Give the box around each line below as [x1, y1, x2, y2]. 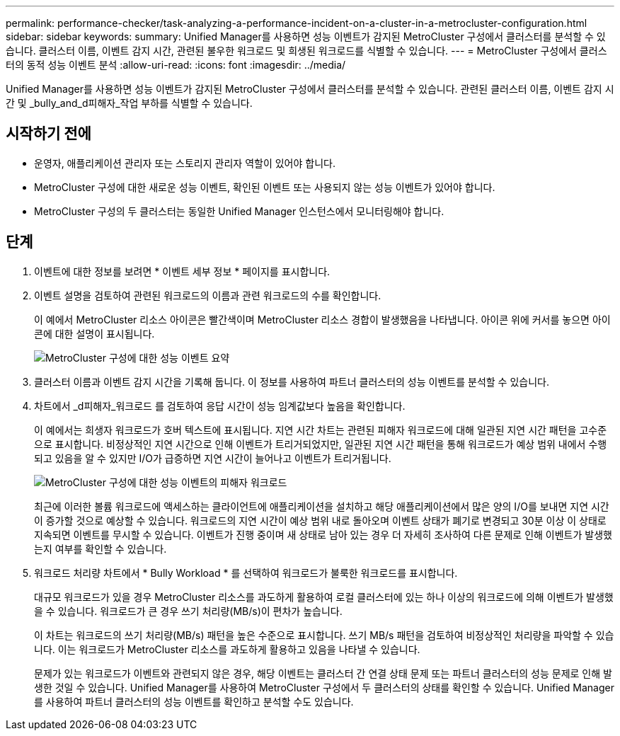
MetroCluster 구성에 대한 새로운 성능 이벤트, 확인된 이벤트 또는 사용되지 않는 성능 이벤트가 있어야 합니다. [34, 180, 495, 193]
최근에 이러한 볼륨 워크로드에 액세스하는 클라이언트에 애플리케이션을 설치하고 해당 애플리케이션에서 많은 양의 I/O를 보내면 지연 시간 [34, 500, 609, 512]
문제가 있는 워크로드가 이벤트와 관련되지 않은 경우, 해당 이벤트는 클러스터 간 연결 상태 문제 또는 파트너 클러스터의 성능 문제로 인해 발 [34, 667, 612, 679]
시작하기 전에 [6, 125, 91, 143]
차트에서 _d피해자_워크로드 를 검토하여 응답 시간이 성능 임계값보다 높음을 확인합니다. [34, 399, 406, 412]
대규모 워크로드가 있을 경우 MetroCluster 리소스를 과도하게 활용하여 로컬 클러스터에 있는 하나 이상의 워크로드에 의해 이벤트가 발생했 [34, 590, 614, 603]
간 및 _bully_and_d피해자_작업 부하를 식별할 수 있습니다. [6, 97, 253, 109]
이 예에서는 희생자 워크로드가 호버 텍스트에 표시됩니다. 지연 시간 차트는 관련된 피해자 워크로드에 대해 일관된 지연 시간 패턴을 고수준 [34, 423, 607, 436]
